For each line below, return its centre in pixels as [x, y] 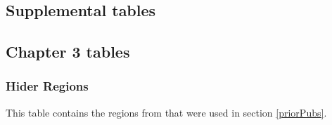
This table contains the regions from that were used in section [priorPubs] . [166, 112]
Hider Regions [47, 86]
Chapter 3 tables [68, 52]
